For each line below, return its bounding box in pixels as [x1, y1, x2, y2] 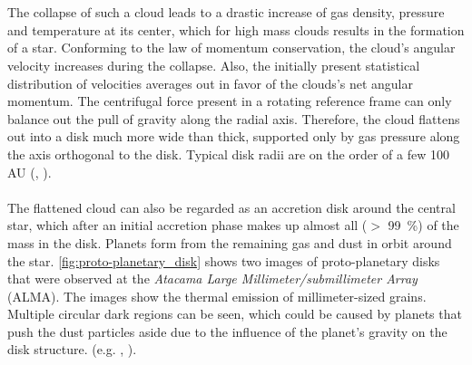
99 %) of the [388, 216, 459, 235]
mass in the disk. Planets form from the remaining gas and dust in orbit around [7, 233, 452, 252]
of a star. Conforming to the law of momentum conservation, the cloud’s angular [7, 38, 456, 57]
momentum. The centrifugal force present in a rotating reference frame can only [7, 91, 452, 110]
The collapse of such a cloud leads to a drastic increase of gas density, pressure [7, 3, 445, 22]
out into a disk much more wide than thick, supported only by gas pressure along [7, 127, 460, 146]
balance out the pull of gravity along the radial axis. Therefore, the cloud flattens [7, 109, 460, 128]
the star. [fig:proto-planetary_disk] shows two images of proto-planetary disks [7, 251, 440, 270]
